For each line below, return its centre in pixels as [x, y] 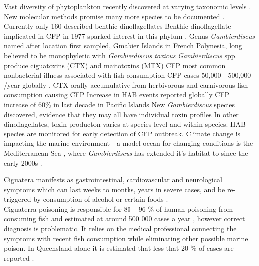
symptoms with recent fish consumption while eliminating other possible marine [126, 238]
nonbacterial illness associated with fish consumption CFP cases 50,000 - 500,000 [128, 75]
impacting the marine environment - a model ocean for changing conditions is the [129, 143]
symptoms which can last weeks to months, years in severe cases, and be [115, 189]
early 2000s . [23, 163]
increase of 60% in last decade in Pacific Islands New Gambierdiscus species [120, 104]
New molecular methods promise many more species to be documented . [114, 16]
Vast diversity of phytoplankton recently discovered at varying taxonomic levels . [128, 6]
